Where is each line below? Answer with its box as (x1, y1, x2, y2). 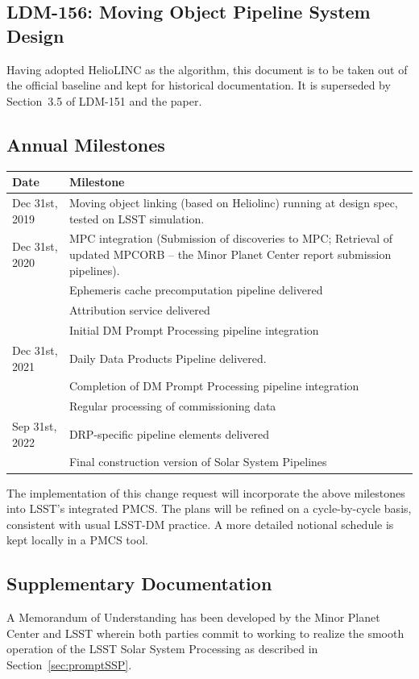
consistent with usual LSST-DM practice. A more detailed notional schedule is (6, 515, 394, 532)
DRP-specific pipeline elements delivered (68, 425, 269, 442)
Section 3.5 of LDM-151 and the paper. (6, 92, 202, 109)
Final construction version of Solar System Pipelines (68, 453, 327, 470)
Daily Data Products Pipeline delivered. (68, 349, 267, 366)
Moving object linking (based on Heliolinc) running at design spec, (68, 194, 398, 210)
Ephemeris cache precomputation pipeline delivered (68, 281, 323, 298)
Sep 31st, (12, 418, 57, 435)
